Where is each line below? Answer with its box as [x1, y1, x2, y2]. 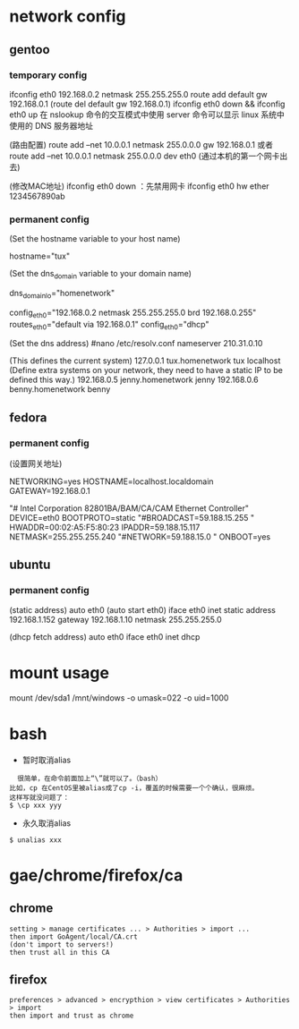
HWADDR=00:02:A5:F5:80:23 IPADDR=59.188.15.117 [9, 522, 201, 533]
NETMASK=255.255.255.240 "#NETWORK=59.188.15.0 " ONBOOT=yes [9, 532, 271, 542]
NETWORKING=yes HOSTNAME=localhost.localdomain [9, 476, 214, 487]
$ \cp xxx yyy [9, 801, 63, 810]
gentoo [9, 42, 51, 57]
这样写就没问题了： [9, 793, 70, 802]
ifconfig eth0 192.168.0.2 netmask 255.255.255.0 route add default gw [9, 89, 269, 99]
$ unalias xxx [9, 835, 63, 845]
